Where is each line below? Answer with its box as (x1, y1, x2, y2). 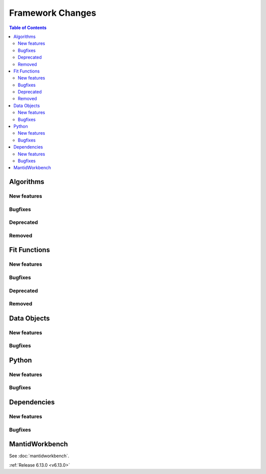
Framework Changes (9, 7, 97, 18)
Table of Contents (9, 25, 47, 31)
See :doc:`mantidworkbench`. (9, 453, 69, 459)
